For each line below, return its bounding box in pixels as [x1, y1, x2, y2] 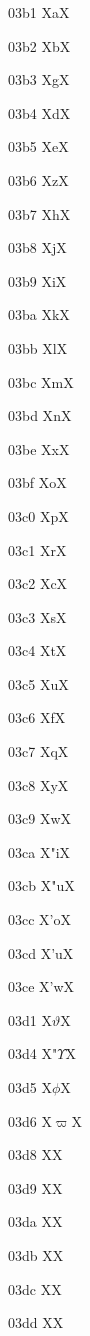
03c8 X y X [8, 774, 69, 795]
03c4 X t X [8, 640, 67, 661]
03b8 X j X [8, 237, 67, 258]
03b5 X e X [8, 136, 69, 157]
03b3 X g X [8, 69, 70, 90]
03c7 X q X [8, 741, 69, 762]
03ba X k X [8, 304, 70, 325]
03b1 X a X [8, 2, 70, 22]
